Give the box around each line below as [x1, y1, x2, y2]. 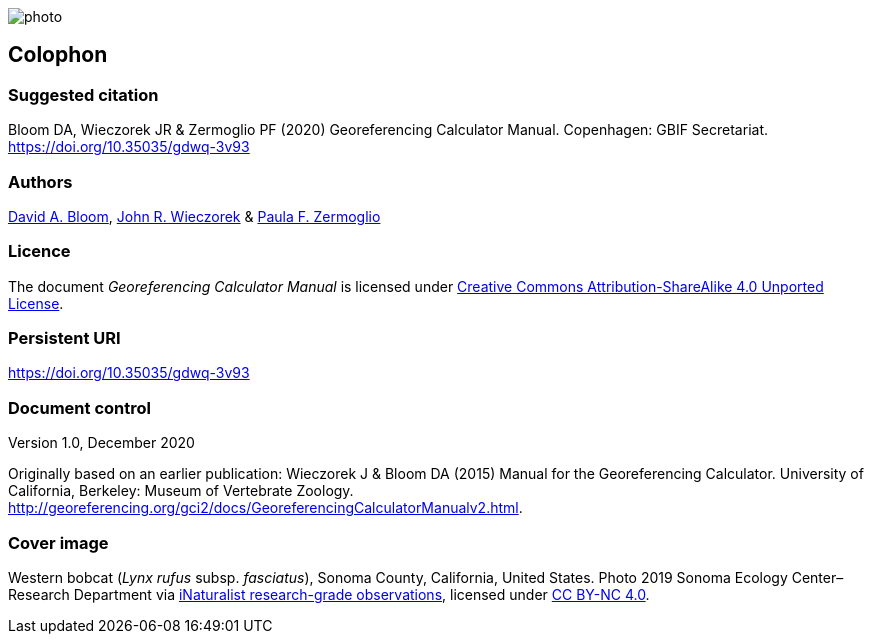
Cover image [8, 532, 109, 553]
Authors [8, 171, 73, 192]
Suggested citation [8, 84, 159, 105]
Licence [8, 241, 71, 262]
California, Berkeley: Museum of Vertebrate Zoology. [8, 482, 354, 500]
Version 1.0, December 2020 [8, 434, 195, 452]
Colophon [8, 42, 108, 68]
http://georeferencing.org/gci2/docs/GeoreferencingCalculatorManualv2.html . [8, 499, 523, 517]
